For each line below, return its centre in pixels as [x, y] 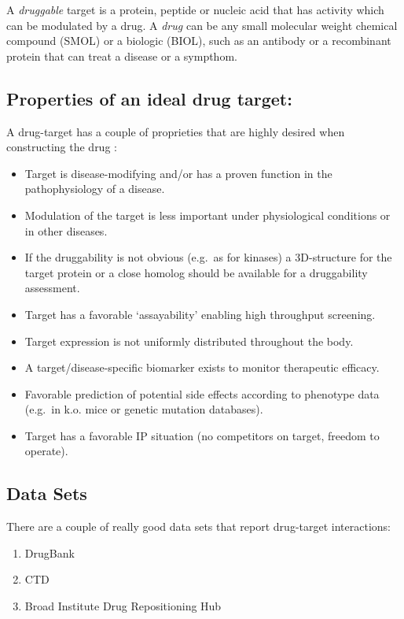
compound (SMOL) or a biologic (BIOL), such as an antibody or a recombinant [199, 41]
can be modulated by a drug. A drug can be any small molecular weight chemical [202, 25]
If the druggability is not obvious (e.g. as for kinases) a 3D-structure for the [208, 257]
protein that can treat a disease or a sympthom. [122, 56]
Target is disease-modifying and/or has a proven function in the [178, 173]
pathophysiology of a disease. [95, 189]
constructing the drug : [62, 147]
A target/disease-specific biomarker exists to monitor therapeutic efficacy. [202, 367]
